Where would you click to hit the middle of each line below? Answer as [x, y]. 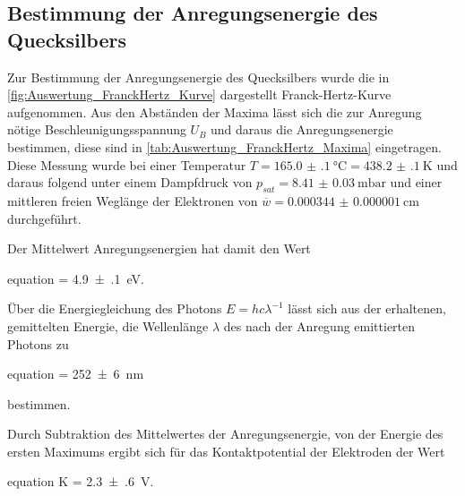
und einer [416, 182]
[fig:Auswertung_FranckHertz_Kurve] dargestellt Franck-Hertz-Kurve [199, 94]
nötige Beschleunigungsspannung [97, 129]
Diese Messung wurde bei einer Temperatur [127, 164]
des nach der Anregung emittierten [319, 325]
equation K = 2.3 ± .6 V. [81, 481]
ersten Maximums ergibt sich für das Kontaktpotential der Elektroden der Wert [226, 451]
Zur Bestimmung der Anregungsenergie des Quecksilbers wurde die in [198, 77]
